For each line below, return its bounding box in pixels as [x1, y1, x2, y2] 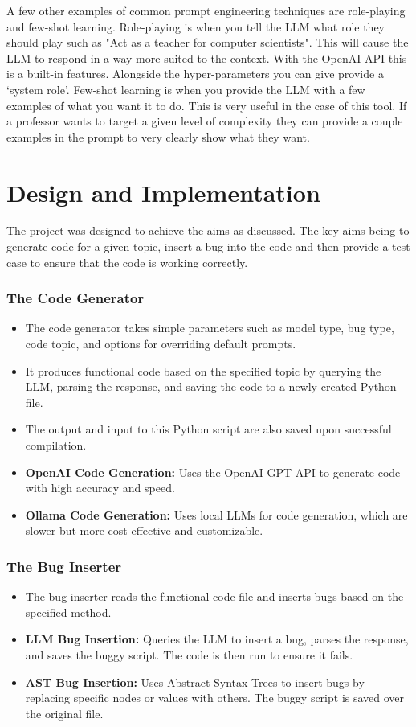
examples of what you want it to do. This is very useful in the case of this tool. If [6, 97, 407, 113]
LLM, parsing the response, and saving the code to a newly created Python [25, 378, 397, 395]
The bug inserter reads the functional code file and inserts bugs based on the [25, 588, 404, 605]
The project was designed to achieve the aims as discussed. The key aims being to [6, 222, 410, 239]
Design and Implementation [6, 175, 320, 208]
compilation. [25, 437, 87, 454]
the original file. [25, 704, 104, 721]
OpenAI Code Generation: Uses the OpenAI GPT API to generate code [25, 463, 401, 480]
